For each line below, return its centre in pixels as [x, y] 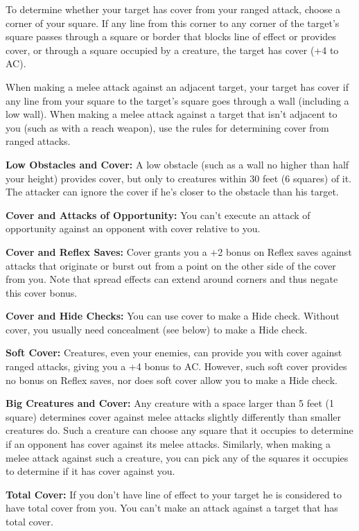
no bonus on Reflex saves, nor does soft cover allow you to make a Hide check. [172, 380]
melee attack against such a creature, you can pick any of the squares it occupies [177, 457]
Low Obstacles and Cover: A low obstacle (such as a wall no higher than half [177, 164]
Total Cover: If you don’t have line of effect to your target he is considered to [174, 494]
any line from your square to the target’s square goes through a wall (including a [177, 100]
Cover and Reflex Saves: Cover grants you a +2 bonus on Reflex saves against [179, 251]
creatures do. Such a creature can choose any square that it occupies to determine [179, 430]
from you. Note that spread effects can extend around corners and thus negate [172, 279]
